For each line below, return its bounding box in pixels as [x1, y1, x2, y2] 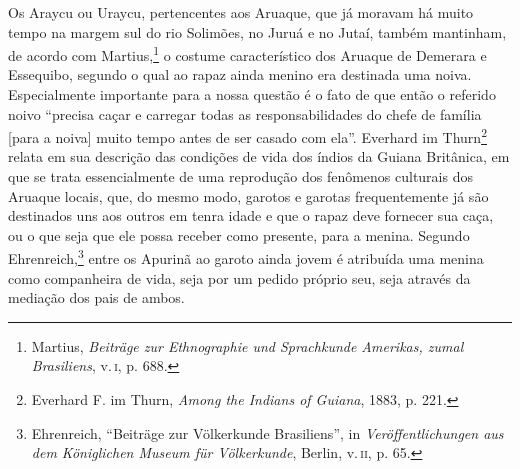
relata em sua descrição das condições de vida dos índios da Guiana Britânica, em [8, 146, 510, 167]
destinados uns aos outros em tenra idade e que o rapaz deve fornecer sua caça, [8, 205, 494, 226]
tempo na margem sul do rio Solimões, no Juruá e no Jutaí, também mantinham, [8, 21, 507, 42]
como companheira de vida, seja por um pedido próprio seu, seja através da [8, 267, 471, 288]
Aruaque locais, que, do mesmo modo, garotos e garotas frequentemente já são [8, 185, 489, 206]
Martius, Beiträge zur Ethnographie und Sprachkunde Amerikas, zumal [31, 335, 464, 356]
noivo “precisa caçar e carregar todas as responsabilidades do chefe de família [8, 103, 482, 124]
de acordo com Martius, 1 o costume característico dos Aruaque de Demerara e [8, 42, 487, 65]
